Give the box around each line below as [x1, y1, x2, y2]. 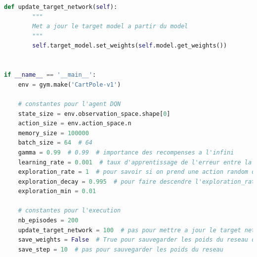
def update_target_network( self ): [4, 3, 118, 10]
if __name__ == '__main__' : [4, 71, 96, 79]
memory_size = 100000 [18, 129, 89, 137]
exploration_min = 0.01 [18, 188, 96, 195]
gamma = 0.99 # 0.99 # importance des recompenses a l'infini [18, 149, 234, 156]
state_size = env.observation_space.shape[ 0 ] [18, 110, 171, 117]
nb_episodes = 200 [18, 217, 79, 224]
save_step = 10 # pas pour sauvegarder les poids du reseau [18, 246, 223, 253]
